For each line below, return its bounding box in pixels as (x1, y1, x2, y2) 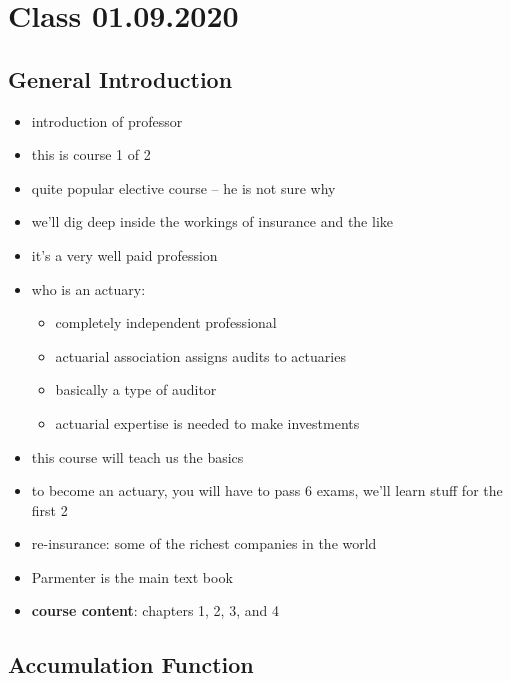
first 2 (31, 499, 68, 520)
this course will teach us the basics (31, 446, 244, 467)
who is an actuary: (31, 278, 146, 299)
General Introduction (8, 63, 233, 94)
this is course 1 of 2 (31, 144, 151, 165)
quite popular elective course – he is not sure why (31, 177, 336, 198)
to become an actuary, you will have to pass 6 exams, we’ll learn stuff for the (31, 480, 503, 501)
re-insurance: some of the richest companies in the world (31, 533, 377, 554)
